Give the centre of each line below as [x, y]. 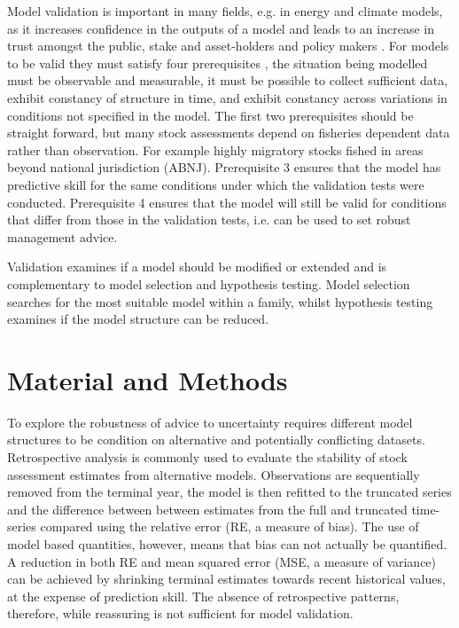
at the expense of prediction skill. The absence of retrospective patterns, [203, 596]
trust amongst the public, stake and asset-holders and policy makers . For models [228, 46]
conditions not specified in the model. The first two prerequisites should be [210, 115]
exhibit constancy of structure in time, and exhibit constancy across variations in [227, 97]
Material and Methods [148, 379]
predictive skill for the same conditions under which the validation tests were [216, 184]
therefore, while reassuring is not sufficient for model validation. [180, 613]
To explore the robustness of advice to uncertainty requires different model [210, 422]
